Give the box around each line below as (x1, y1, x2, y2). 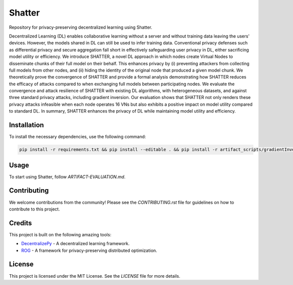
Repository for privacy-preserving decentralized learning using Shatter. (9, 24, 152, 30)
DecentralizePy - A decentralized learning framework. (21, 241, 130, 247)
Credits (9, 219, 32, 227)
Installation (9, 121, 44, 129)
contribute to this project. (9, 206, 60, 212)
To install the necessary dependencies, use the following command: (9, 134, 146, 140)
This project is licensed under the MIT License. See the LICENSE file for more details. (9, 273, 181, 279)
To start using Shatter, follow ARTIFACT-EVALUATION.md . (9, 173, 126, 180)
